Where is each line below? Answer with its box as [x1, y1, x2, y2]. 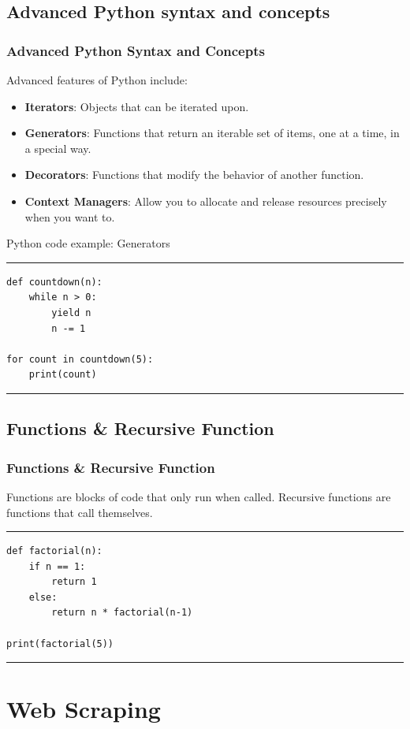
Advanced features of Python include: [6, 72, 188, 87]
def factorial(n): [6, 545, 102, 557]
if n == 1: [28, 560, 86, 572]
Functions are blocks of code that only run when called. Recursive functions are [6, 488, 391, 504]
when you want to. [24, 208, 115, 225]
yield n [51, 307, 91, 318]
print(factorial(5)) [6, 638, 114, 649]
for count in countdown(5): [6, 353, 154, 365]
